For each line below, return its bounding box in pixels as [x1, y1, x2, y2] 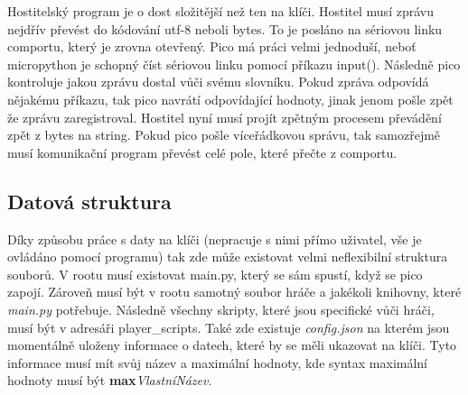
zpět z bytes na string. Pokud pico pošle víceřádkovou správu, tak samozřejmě [7, 125, 441, 144]
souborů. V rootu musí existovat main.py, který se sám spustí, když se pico [7, 264, 423, 283]
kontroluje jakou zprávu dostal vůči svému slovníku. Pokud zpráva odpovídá [7, 72, 429, 91]
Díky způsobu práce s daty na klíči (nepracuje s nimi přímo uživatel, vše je [7, 229, 422, 248]
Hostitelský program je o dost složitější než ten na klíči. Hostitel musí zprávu [7, 2, 434, 20]
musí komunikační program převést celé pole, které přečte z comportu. [7, 142, 398, 161]
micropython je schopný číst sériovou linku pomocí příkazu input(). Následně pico [7, 54, 461, 73]
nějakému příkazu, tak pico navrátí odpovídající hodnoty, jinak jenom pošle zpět [7, 89, 454, 108]
